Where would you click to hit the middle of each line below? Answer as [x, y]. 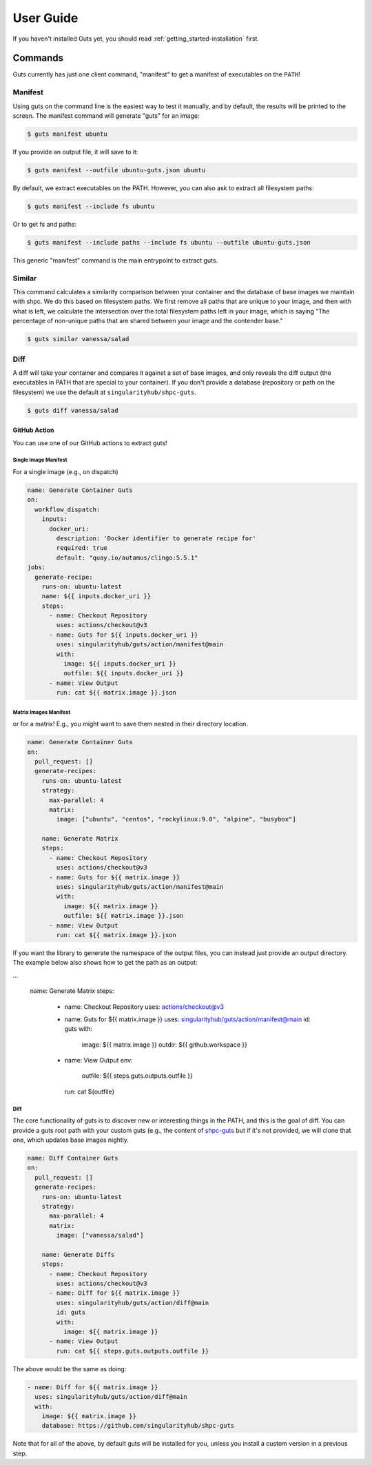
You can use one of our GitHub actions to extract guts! [90, 443]
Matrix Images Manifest [42, 712]
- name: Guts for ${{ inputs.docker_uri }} [124, 635]
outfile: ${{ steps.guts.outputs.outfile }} [137, 1076]
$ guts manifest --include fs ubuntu [91, 206]
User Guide [45, 18]
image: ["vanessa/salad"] [100, 1236]
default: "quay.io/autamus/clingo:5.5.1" [127, 557]
